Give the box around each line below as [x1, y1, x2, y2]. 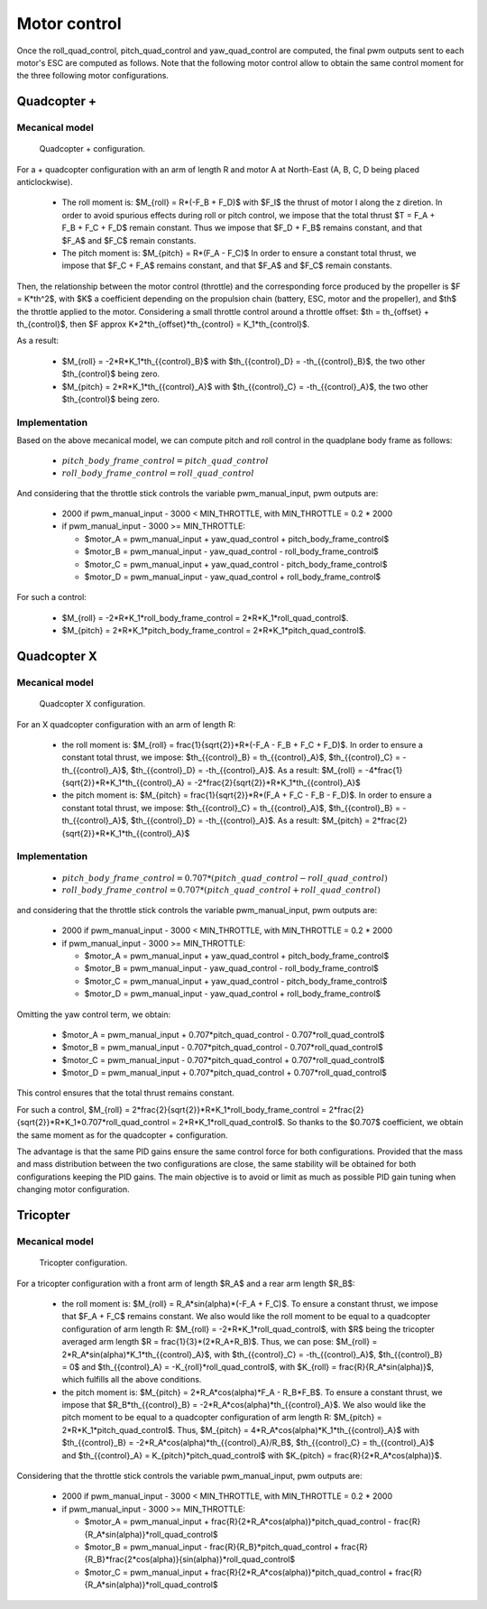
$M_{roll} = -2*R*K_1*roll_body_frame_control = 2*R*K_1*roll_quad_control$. [61, 612, 349, 623]
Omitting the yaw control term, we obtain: [16, 1009, 171, 1020]
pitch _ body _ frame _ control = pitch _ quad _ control [61, 456, 270, 467]
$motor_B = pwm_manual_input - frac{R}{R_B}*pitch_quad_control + [84, 1541, 340, 1552]
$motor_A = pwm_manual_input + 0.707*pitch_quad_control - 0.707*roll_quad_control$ [61, 1029, 385, 1040]
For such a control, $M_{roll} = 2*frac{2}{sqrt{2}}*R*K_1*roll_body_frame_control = [16, 1104, 327, 1114]
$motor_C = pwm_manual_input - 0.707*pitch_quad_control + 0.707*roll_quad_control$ [61, 1054, 385, 1065]
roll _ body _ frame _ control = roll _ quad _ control [61, 468, 254, 478]
